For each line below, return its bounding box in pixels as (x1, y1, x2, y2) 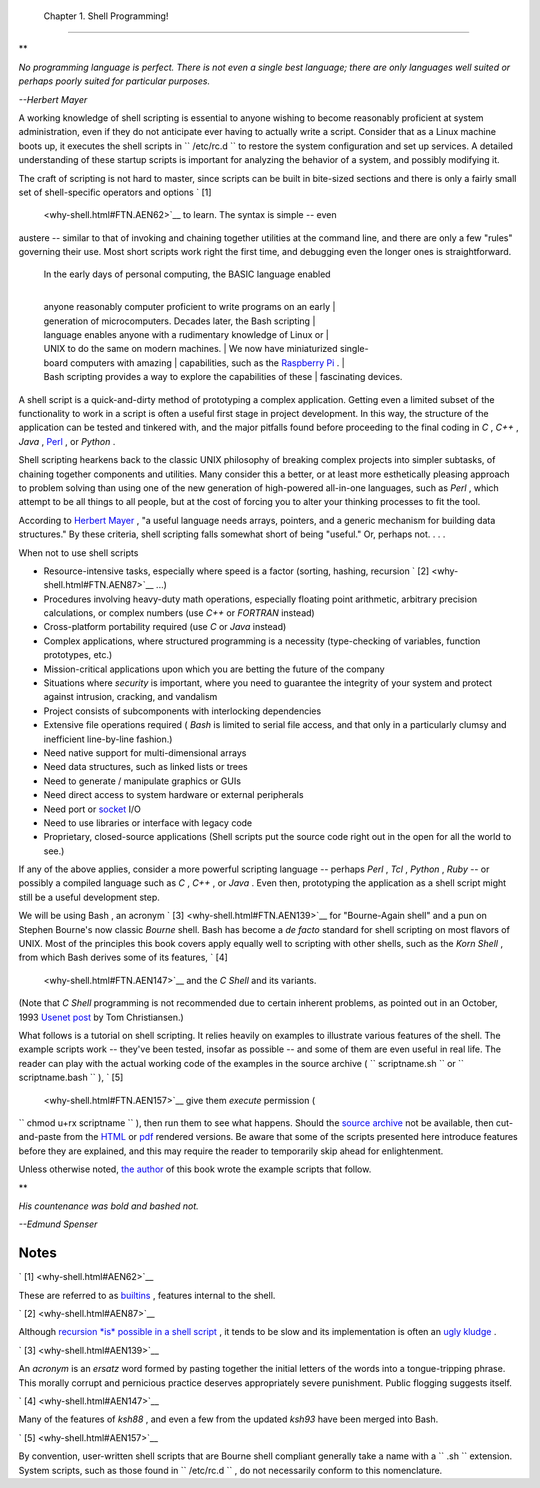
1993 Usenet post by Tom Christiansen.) (18, 1011, 184, 1023)
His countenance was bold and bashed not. (18, 1200, 199, 1212)
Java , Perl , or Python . (18, 435, 116, 447)
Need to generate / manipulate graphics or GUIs (43, 775, 242, 787)
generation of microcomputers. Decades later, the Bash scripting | (43, 315, 316, 327)
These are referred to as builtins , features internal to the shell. (18, 1289, 276, 1301)
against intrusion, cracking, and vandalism (43, 691, 218, 703)
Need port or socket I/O (43, 803, 142, 815)
